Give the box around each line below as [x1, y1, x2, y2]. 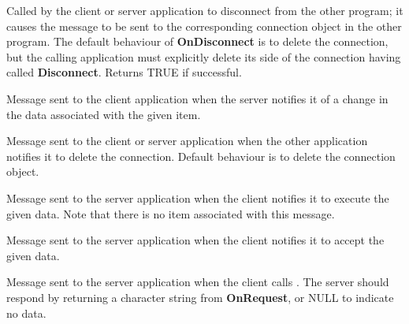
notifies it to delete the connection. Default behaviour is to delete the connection [6, 147, 396, 164]
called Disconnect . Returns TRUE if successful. [6, 64, 242, 80]
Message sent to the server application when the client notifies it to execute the [6, 189, 389, 206]
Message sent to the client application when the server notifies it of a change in [6, 90, 389, 106]
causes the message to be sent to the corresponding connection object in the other [6, 17, 402, 34]
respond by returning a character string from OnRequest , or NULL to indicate [6, 289, 394, 305]
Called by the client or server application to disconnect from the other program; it [6, 2, 403, 18]
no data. [6, 304, 46, 321]
